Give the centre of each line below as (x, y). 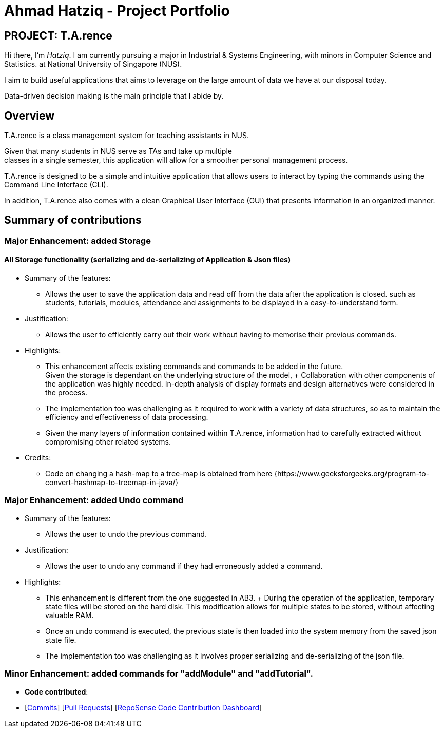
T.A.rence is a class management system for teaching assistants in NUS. (127, 136)
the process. (66, 393)
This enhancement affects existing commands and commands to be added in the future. (194, 367)
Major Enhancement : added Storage (78, 240)
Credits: (38, 458)
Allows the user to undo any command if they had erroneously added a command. (184, 566)
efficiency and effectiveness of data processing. (127, 417)
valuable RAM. (70, 615)
